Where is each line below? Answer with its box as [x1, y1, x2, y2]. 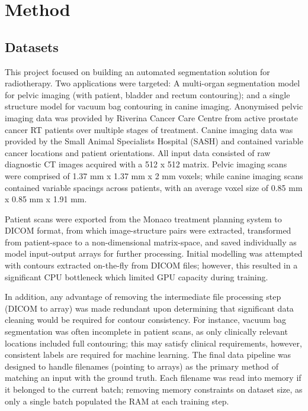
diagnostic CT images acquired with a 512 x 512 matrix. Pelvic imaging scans [5, 158, 287, 170]
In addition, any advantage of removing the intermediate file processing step [5, 290, 281, 303]
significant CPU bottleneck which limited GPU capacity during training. [5, 270, 268, 283]
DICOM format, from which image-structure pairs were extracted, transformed [5, 224, 291, 237]
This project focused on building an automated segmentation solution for [5, 65, 270, 77]
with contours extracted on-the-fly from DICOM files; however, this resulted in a [5, 259, 298, 271]
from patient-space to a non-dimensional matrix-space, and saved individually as [5, 235, 297, 248]
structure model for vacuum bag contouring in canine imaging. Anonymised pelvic [5, 100, 303, 112]
